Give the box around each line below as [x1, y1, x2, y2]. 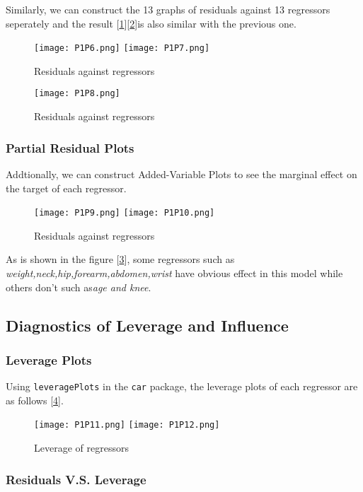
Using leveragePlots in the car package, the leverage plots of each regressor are [6, 379, 358, 394]
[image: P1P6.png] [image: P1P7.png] [34, 43, 210, 54]
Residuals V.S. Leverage [6, 470, 146, 488]
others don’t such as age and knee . [6, 279, 151, 294]
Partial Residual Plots [6, 139, 134, 156]
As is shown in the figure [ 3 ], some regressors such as [6, 252, 235, 266]
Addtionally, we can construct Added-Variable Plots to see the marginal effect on [6, 166, 357, 181]
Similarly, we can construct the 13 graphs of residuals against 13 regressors [6, 2, 330, 16]
